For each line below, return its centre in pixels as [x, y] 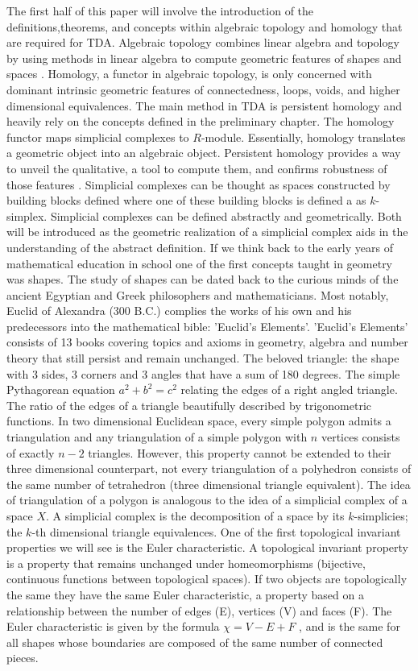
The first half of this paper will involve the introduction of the [160, 10]
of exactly [31, 452]
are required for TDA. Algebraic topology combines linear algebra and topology [203, 42]
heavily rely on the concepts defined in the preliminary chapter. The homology [201, 121]
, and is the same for [350, 626]
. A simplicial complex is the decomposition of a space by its [195, 516]
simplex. [27, 215]
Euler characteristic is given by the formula [113, 626]
